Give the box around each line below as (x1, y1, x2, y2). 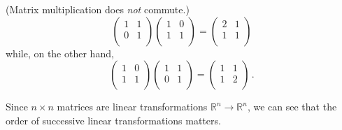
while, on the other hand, (6, 45, 114, 60)
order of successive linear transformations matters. (6, 113, 221, 127)
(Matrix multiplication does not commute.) (6, 2, 190, 16)
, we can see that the (247, 99, 337, 114)
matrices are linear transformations (57, 99, 208, 114)
